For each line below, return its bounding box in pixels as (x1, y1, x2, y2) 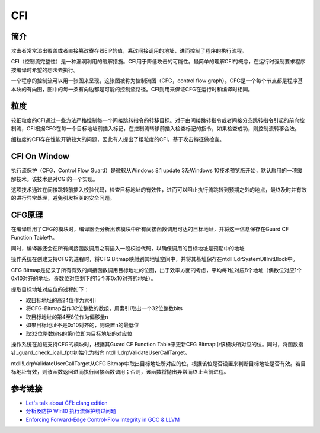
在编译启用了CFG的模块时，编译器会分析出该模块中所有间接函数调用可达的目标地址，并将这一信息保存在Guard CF (11, 225, 289, 233)
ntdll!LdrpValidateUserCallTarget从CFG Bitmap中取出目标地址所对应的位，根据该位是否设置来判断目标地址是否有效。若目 (11, 359, 306, 367)
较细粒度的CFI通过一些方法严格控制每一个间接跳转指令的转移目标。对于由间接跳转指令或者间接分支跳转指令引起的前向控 (11, 116, 305, 124)
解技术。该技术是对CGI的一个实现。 (11, 175, 98, 182)
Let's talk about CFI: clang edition (25, 399, 108, 406)
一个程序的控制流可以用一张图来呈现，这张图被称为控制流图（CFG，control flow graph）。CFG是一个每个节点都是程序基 (11, 77, 303, 84)
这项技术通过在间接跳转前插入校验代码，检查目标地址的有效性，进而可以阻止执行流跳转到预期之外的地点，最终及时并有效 (11, 186, 307, 193)
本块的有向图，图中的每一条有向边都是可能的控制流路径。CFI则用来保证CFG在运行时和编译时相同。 (11, 85, 254, 93)
